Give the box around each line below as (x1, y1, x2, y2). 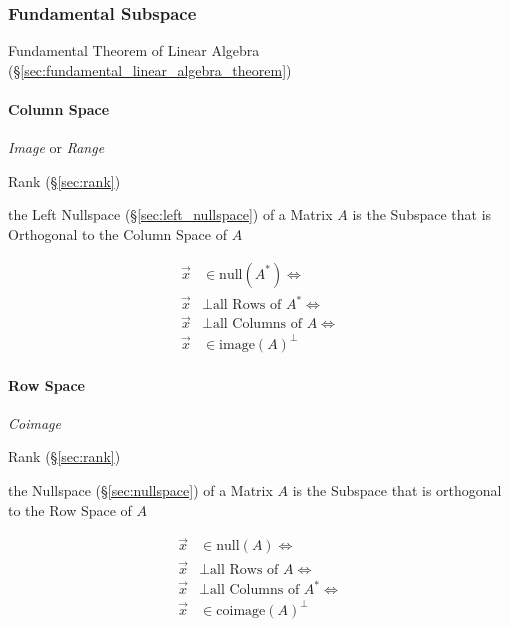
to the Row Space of (8, 499, 132, 520)
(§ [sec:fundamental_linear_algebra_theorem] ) (8, 59, 292, 80)
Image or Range (8, 137, 105, 158)
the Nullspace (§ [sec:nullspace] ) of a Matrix (8, 479, 273, 500)
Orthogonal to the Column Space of (8, 223, 228, 244)
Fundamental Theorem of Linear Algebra (8, 40, 260, 61)
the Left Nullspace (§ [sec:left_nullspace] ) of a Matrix (8, 204, 333, 225)
